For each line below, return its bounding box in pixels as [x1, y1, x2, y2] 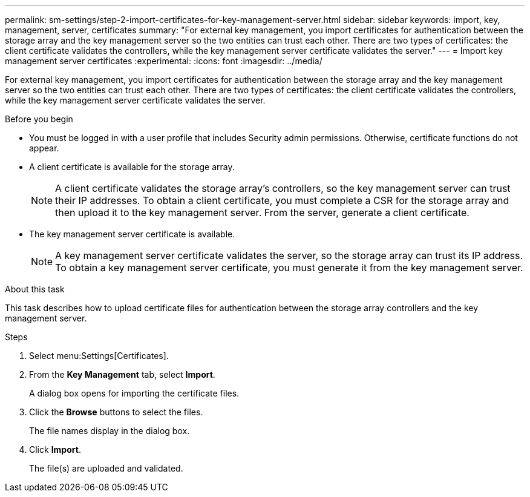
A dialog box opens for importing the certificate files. [29, 388, 240, 398]
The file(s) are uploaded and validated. [29, 463, 183, 473]
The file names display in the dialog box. [29, 426, 190, 436]
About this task [5, 284, 65, 294]
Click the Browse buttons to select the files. [29, 407, 203, 417]
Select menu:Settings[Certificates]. [29, 351, 169, 361]
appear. [29, 143, 59, 153]
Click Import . [29, 444, 81, 455]
